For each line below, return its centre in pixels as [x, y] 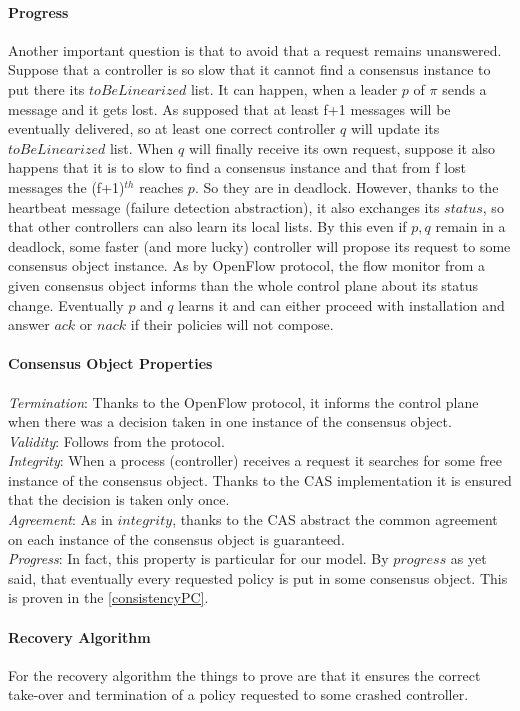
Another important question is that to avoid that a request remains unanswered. [255, 49]
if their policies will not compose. [232, 324]
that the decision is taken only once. [119, 499]
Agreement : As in [60, 519]
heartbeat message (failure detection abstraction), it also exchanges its [224, 206]
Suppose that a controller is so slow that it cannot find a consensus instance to [249, 69]
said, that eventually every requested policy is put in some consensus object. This [258, 577]
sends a [464, 88]
